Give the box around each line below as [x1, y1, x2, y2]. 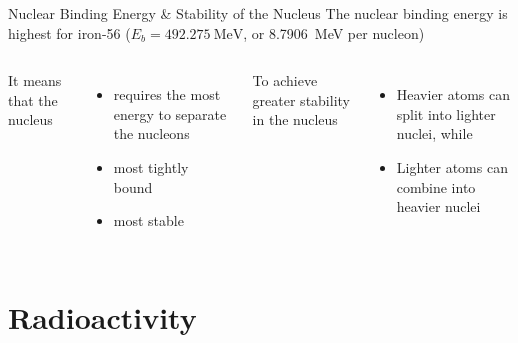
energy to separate [113, 103, 227, 124]
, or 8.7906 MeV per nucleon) [243, 22, 425, 43]
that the [8, 89, 58, 110]
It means [8, 70, 62, 91]
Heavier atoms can [396, 84, 511, 105]
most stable [113, 210, 184, 231]
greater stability [252, 89, 350, 110]
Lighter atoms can [396, 156, 508, 177]
